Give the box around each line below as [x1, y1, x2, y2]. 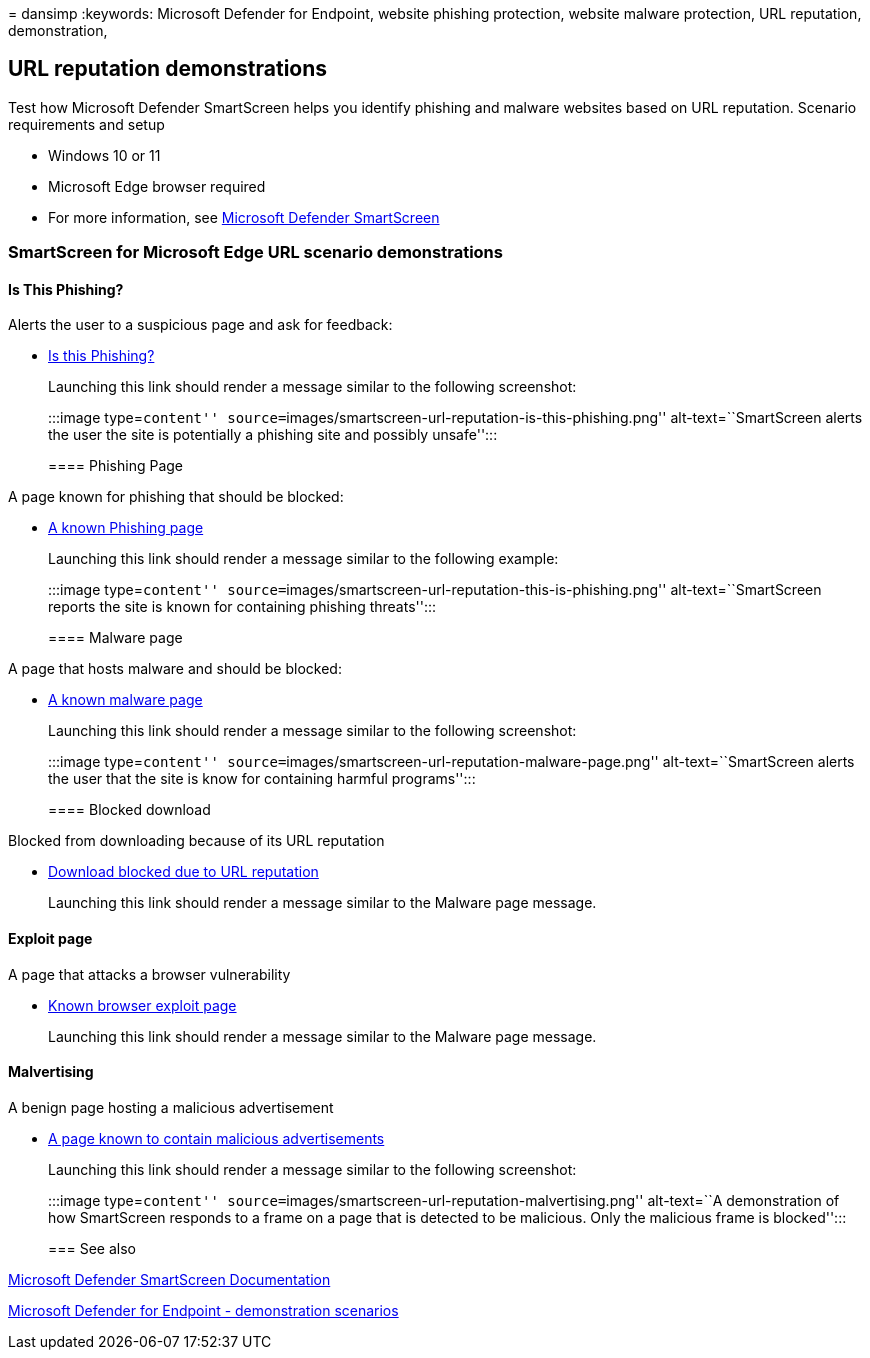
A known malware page [48, 691, 203, 709]
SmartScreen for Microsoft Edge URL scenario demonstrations [8, 242, 503, 263]
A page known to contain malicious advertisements [48, 1129, 385, 1147]
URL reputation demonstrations [8, 56, 328, 82]
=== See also [48, 1239, 137, 1257]
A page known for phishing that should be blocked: [8, 488, 344, 506]
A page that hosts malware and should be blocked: [8, 660, 342, 678]
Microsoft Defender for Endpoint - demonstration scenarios [8, 1301, 399, 1319]
